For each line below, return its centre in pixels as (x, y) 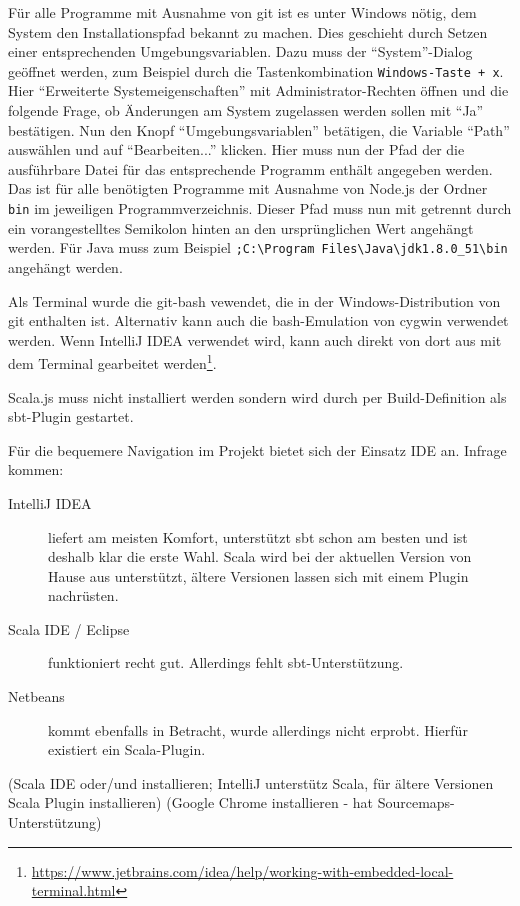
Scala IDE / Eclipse (69, 628)
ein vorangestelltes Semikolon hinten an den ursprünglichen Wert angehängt (241, 227)
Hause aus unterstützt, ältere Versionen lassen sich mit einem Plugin (258, 575)
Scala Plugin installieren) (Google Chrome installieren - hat (190, 802)
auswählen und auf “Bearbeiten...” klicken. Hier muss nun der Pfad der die (236, 149)
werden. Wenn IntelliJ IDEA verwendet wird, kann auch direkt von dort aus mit (255, 339)
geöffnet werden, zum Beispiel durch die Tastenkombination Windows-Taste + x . (256, 70)
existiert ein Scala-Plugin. (127, 749)
